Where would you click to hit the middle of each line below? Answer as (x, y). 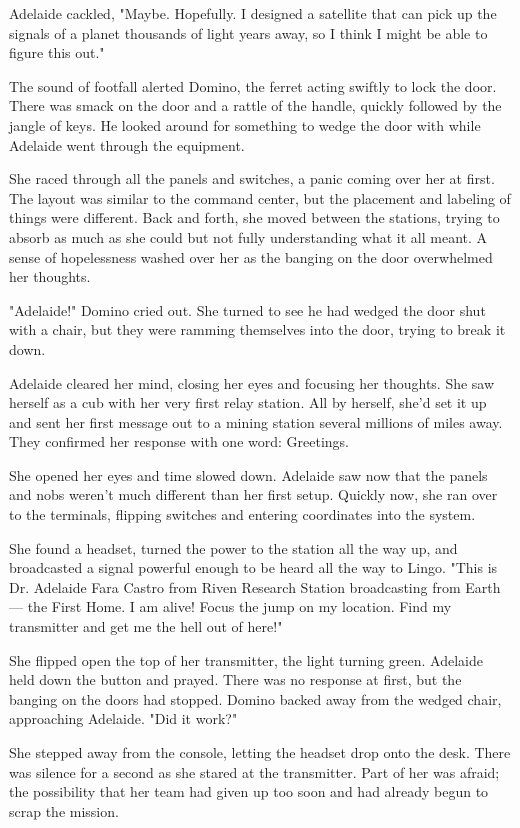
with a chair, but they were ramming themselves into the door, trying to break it (257, 329)
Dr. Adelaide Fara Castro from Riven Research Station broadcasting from (235, 586)
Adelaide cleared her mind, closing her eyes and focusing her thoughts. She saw (252, 382)
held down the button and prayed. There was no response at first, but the (235, 679)
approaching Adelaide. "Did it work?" (123, 718)
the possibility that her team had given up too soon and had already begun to (249, 791)
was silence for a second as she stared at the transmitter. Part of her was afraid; (254, 771)
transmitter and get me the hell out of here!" (146, 626)
